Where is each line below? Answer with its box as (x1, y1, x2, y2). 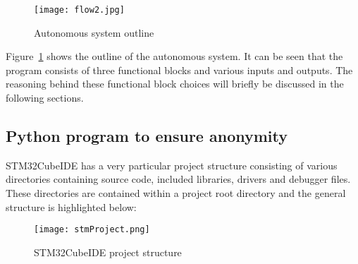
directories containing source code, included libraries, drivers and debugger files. (6, 172, 351, 186)
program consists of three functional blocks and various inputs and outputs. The (6, 62, 353, 77)
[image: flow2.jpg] (34, 5, 125, 15)
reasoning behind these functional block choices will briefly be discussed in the (6, 76, 344, 91)
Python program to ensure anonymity (6, 125, 288, 147)
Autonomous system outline (34, 25, 154, 40)
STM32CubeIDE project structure (34, 244, 182, 259)
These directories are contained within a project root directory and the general (6, 186, 346, 200)
